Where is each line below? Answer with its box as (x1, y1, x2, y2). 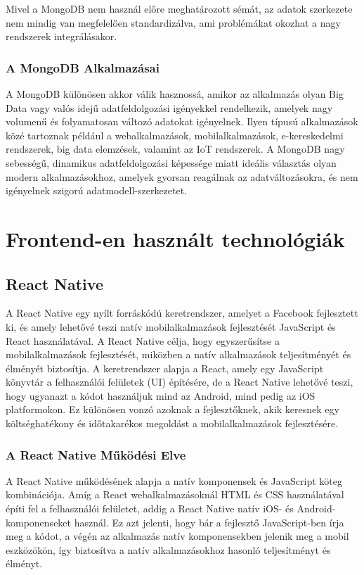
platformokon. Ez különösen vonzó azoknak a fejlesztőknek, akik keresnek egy (6, 402, 339, 417)
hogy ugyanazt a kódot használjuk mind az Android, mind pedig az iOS (6, 388, 316, 403)
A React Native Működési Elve (6, 446, 186, 463)
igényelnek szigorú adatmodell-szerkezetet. (6, 183, 188, 198)
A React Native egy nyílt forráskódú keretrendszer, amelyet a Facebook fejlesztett (6, 305, 358, 320)
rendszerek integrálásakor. (6, 29, 117, 44)
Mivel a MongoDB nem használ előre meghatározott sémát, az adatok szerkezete (6, 1, 353, 15)
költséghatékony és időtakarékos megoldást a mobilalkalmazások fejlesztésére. (6, 416, 339, 431)
